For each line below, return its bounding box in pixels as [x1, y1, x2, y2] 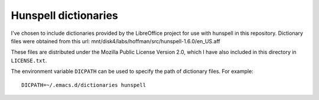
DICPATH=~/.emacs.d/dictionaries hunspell [21, 82, 147, 88]
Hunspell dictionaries [11, 9, 118, 22]
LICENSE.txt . [11, 57, 47, 64]
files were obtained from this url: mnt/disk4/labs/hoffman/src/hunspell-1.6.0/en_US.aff [11, 37, 221, 44]
